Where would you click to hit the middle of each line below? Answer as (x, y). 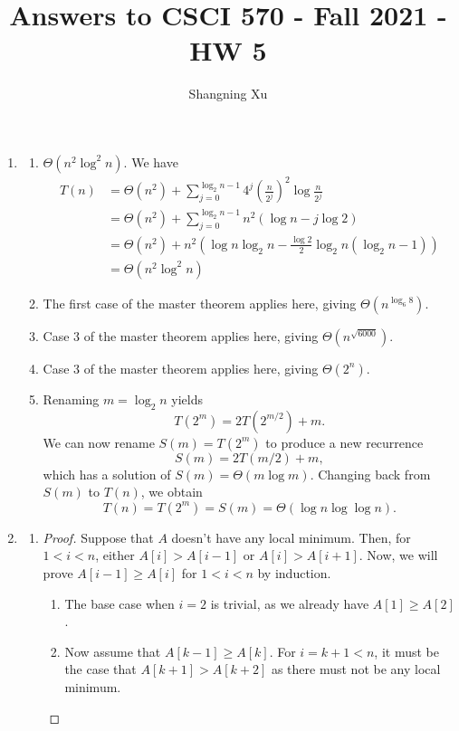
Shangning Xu (228, 94)
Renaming (71, 399)
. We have (151, 161)
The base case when (120, 603)
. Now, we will (398, 555)
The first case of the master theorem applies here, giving (200, 303)
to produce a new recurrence (344, 442)
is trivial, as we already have (290, 603)
